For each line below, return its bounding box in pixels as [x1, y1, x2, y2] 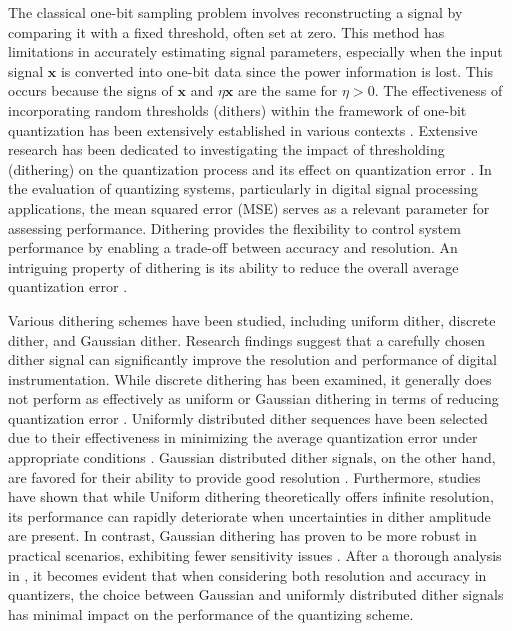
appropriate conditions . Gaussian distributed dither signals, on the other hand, [8, 447, 496, 468]
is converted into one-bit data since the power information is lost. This [60, 60, 494, 81]
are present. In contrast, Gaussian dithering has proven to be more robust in [8, 525, 477, 546]
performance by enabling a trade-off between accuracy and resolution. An [8, 237, 458, 258]
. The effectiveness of [374, 80, 503, 101]
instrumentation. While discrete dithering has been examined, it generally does [8, 368, 492, 389]
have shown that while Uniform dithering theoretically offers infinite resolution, [8, 486, 494, 507]
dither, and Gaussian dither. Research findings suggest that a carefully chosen [8, 329, 486, 350]
